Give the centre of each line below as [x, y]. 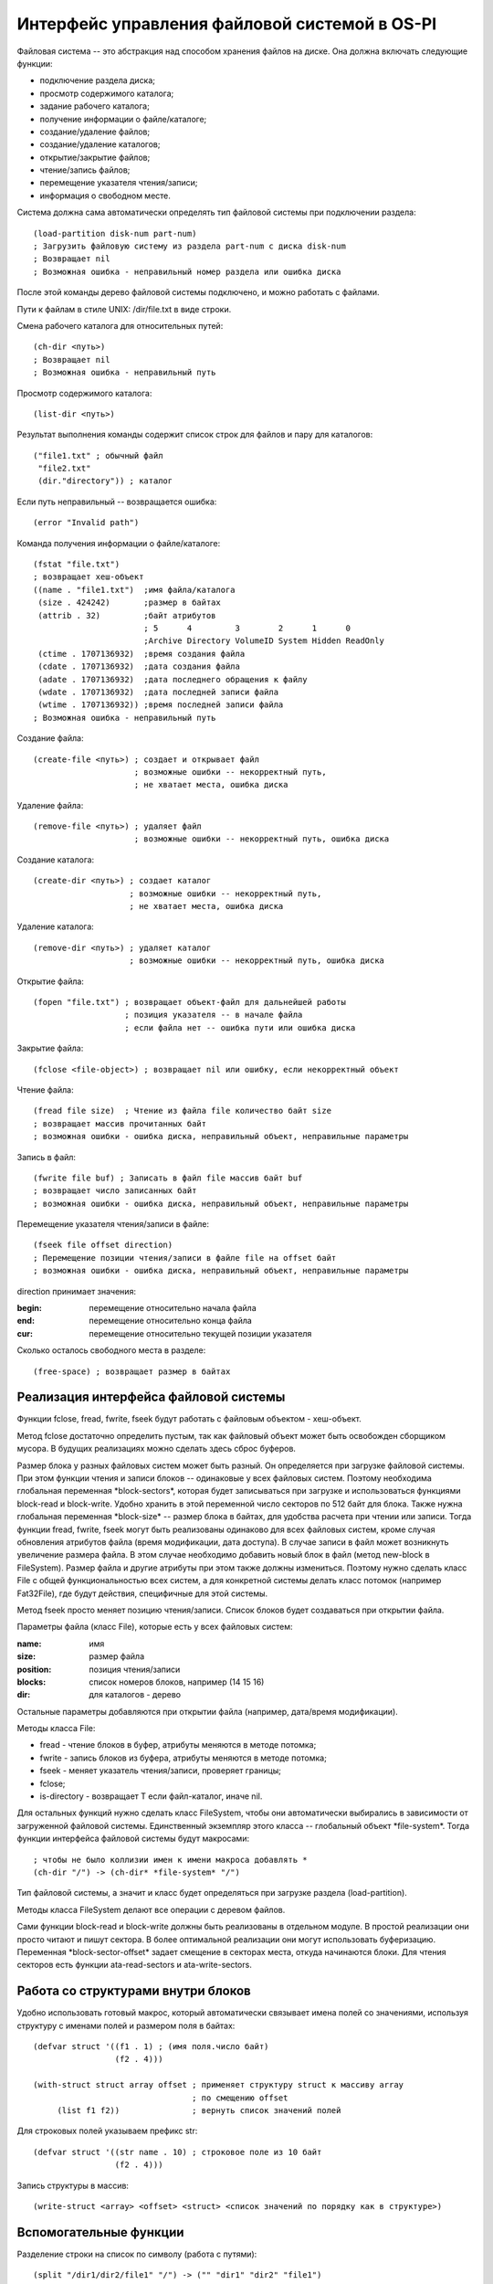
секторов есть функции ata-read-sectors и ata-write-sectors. [135, 1965]
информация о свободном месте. [105, 196]
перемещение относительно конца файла [171, 1321]
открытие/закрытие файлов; [95, 157]
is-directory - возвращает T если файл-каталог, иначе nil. [151, 1796]
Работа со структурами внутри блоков [134, 1991]
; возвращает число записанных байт [115, 1191]
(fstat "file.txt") [77, 565]
